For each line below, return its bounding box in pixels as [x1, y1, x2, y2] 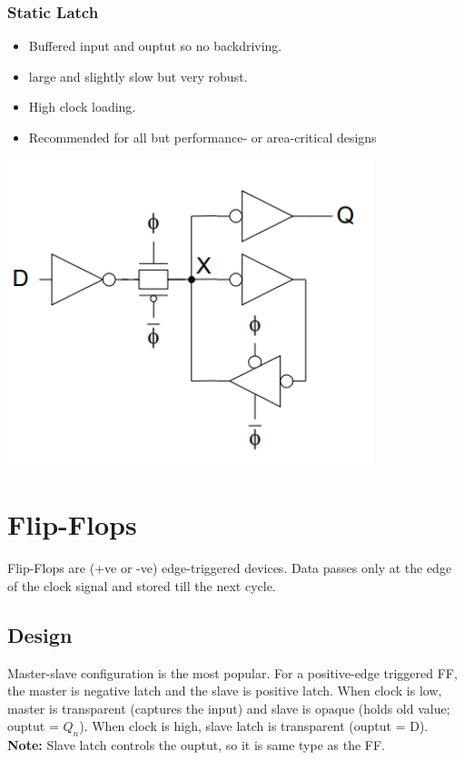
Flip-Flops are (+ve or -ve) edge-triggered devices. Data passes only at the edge [7, 558, 452, 577]
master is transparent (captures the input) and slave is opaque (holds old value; [7, 698, 450, 717]
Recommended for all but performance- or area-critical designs [28, 128, 377, 146]
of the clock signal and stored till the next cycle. [7, 576, 276, 595]
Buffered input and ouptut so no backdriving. [28, 36, 282, 55]
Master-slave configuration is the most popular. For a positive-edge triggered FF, [7, 663, 458, 682]
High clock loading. [28, 97, 136, 116]
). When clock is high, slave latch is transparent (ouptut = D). [79, 716, 429, 735]
